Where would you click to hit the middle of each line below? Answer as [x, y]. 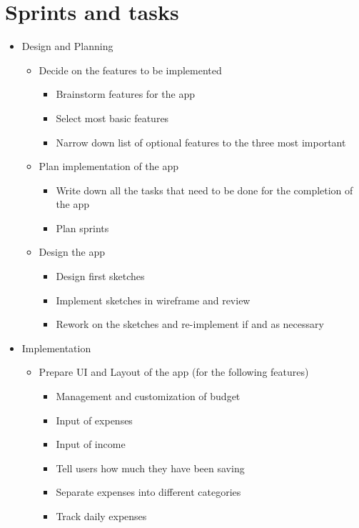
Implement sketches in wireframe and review [153, 300]
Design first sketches [100, 276]
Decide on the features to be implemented [130, 70]
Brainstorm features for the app [125, 94]
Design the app [72, 252]
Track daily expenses [101, 516]
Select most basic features [112, 118]
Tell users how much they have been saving [150, 468]
